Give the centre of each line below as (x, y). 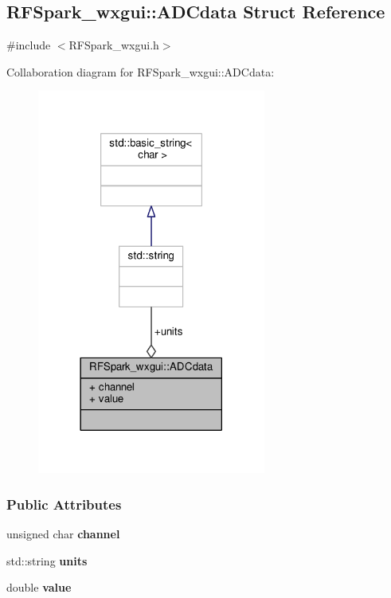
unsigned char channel (63, 533)
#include (29, 45)
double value (39, 587)
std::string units (47, 560)
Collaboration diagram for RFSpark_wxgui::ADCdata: (141, 71)
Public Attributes (64, 504)
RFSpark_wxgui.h (114, 45)
